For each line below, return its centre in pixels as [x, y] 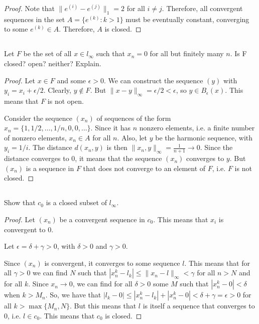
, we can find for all [102, 284]
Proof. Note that [30, 8]
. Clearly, [57, 90]
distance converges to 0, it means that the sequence [83, 158]
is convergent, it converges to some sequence [112, 263]
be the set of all [47, 53]
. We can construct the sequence [154, 80]
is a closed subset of [76, 202]
